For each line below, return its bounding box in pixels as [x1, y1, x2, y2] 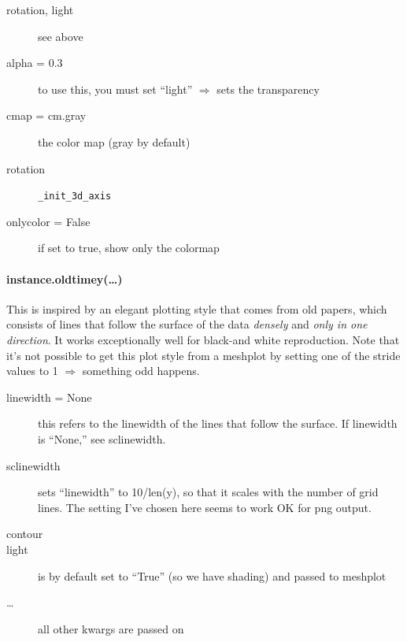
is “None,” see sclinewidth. [38, 430, 166, 447]
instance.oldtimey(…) [6, 270, 123, 287]
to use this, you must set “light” [38, 80, 193, 97]
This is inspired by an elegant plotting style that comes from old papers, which [6, 300, 387, 317]
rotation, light [6, 2, 74, 17]
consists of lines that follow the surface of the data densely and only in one [6, 316, 368, 332]
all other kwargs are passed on [38, 620, 184, 636]
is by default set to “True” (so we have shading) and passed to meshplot [38, 567, 387, 584]
